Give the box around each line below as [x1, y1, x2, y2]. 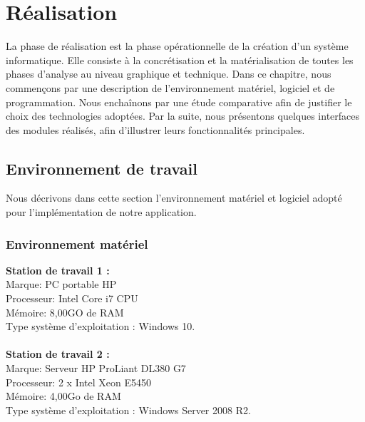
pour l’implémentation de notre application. [6, 205, 197, 220]
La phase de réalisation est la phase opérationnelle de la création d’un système [6, 38, 349, 53]
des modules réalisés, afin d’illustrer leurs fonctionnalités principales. [6, 122, 305, 137]
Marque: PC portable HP [6, 277, 117, 292]
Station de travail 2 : [6, 346, 110, 361]
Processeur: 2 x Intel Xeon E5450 [6, 374, 151, 389]
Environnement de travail [6, 157, 197, 179]
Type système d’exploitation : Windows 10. [6, 319, 195, 334]
